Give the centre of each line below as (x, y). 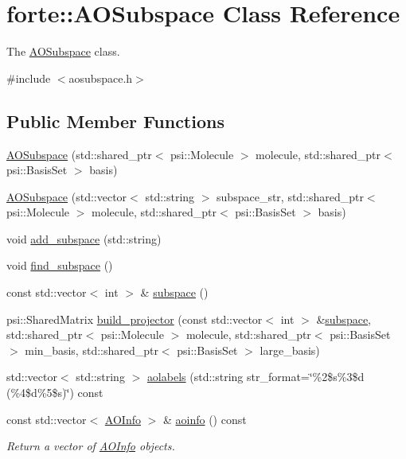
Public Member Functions (115, 121)
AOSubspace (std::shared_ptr (79, 154)
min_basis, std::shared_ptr (92, 350)
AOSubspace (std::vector (67, 196)
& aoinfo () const (205, 419)
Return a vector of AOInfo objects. (91, 446)
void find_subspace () (60, 265)
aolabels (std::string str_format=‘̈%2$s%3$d (256, 377)
